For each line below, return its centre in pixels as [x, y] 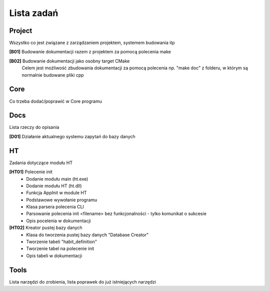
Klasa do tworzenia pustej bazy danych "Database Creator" [87, 235]
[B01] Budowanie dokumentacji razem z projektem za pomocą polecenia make [90, 52]
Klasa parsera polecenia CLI [55, 207]
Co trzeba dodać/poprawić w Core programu [55, 101]
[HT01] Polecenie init [31, 172]
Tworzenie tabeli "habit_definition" [62, 242]
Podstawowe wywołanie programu [62, 200]
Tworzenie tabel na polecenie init [60, 249]
